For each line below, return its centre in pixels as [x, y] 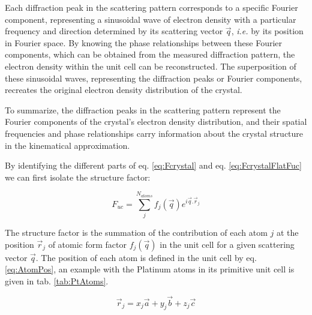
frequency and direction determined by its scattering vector [114, 31]
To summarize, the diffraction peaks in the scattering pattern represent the [143, 109]
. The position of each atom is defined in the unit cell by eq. [146, 257]
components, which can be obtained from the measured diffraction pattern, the [150, 54]
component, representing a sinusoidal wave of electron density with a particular [151, 19]
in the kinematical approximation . [67, 145]
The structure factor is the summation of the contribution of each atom [136, 232]
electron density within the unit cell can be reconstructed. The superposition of [151, 66]
